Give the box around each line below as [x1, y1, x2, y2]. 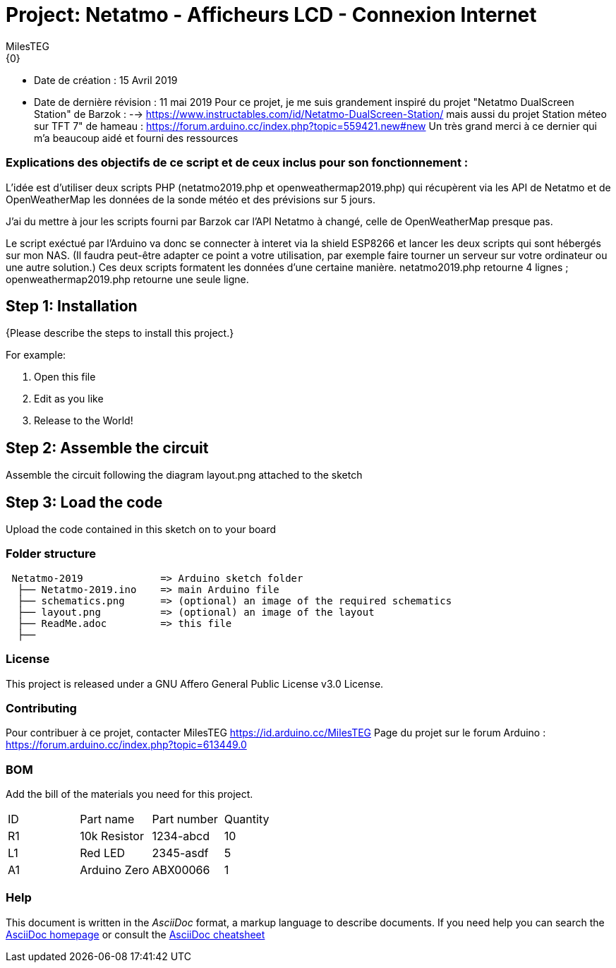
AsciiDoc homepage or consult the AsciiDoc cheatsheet [6, 928, 265, 940]
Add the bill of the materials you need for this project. [6, 788, 253, 801]
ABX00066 [152, 863, 210, 878]
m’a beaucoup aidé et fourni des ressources [34, 131, 238, 144]
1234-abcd [152, 829, 210, 844]
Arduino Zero [80, 863, 150, 878]
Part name [80, 812, 135, 827]
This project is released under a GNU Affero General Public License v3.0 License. [6, 677, 384, 690]
